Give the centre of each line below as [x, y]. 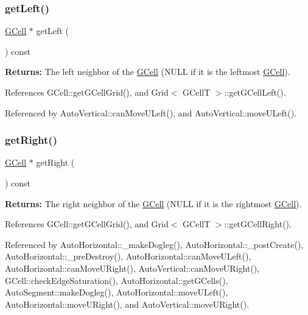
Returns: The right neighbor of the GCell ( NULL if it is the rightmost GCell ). [153, 203]
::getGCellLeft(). [255, 92]
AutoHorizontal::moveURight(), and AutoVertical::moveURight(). [127, 304]
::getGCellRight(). [258, 224]
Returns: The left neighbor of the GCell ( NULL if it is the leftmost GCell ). [148, 72]
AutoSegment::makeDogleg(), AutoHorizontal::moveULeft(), [117, 292]
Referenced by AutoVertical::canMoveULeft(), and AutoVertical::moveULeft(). [151, 112]
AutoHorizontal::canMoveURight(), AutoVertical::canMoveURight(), [132, 268]
